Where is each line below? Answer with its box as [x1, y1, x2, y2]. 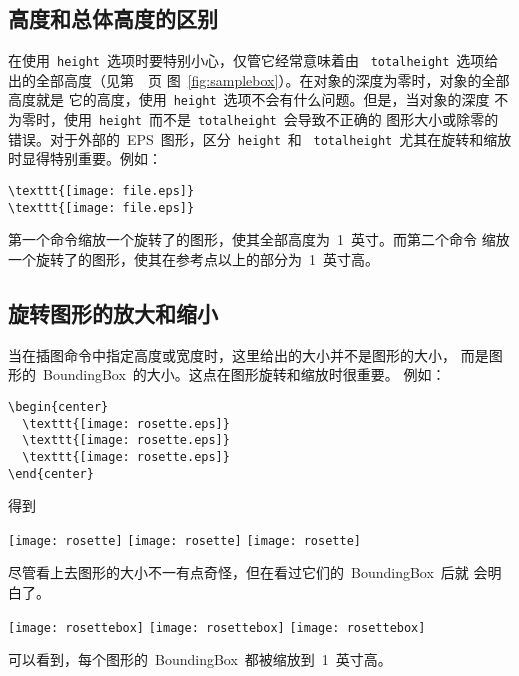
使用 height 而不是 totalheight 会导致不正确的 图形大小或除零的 [63, 109, 499, 130]
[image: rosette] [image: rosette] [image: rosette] [8, 533, 361, 548]
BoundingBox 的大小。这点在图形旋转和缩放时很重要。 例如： [42, 364, 446, 385]
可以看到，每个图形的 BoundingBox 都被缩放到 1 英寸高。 [8, 649, 392, 670]
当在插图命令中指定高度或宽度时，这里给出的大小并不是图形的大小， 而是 [8, 344, 489, 365]
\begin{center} [8, 399, 109, 414]
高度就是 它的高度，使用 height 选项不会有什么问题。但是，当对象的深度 [8, 89, 490, 110]
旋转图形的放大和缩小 [8, 297, 218, 328]
